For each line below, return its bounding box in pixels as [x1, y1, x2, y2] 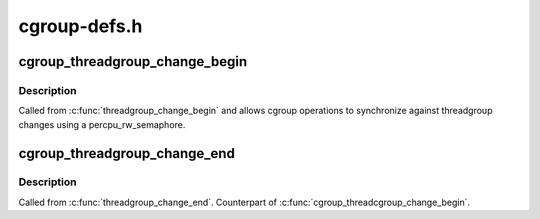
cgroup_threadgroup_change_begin [18, 53, 248, 70]
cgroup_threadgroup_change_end [18, 145, 235, 162]
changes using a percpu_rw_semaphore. [18, 118, 186, 130]
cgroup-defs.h [18, 15, 143, 37]
